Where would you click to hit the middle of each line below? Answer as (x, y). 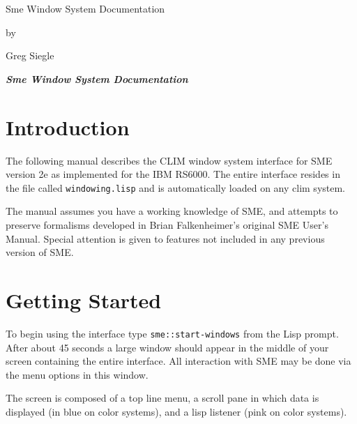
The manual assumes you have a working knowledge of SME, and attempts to (172, 211)
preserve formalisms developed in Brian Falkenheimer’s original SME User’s (167, 224)
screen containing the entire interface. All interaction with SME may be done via (178, 361)
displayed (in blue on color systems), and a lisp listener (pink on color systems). (176, 411)
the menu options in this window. (77, 374)
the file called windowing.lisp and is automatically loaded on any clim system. (176, 187)
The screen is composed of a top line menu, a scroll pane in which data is (162, 398)
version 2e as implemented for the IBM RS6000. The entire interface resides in (173, 174)
